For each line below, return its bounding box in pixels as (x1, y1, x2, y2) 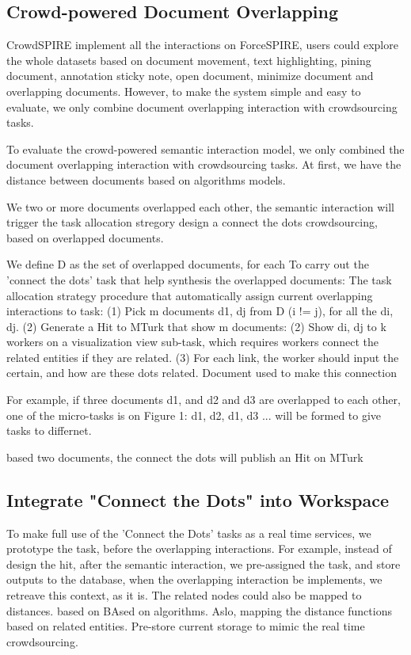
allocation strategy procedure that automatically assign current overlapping (6, 287, 373, 303)
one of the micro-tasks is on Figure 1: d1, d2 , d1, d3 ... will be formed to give (6, 406, 382, 423)
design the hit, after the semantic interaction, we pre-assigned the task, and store (6, 555, 401, 572)
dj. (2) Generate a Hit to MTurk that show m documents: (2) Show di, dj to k (6, 318, 386, 334)
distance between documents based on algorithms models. (6, 171, 286, 188)
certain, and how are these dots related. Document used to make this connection (6, 364, 397, 381)
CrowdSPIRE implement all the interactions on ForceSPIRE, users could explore (6, 36, 398, 53)
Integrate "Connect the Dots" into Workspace (6, 487, 390, 512)
